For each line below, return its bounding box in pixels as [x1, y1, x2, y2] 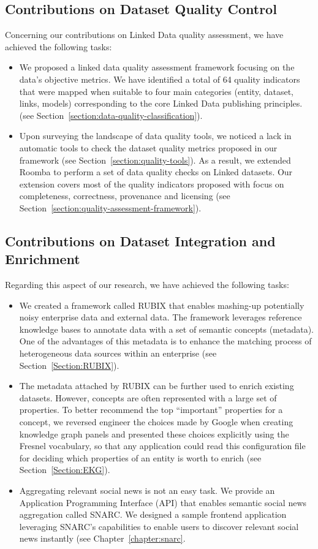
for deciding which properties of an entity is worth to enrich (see [19, 451, 262, 464]
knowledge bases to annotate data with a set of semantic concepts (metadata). [19, 322, 314, 335]
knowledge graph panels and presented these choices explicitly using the [19, 427, 289, 440]
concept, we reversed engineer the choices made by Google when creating [19, 415, 293, 428]
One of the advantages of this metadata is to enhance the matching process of [19, 335, 312, 347]
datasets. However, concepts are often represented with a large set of [19, 391, 277, 404]
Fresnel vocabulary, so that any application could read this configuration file [19, 439, 306, 452]
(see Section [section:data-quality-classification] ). [19, 108, 203, 121]
